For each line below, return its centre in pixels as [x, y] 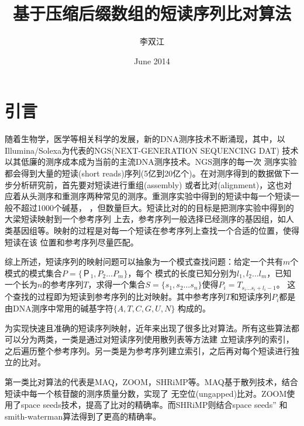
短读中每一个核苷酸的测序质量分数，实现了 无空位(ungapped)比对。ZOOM [146, 393]
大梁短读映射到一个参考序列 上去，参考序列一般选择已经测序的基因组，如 [145, 219]
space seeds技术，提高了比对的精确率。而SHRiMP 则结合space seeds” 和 [154, 405]
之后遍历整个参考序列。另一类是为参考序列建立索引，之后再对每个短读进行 [148, 350]
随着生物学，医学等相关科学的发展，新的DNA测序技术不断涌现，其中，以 [145, 139]
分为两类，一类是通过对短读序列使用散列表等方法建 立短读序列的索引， [157, 339]
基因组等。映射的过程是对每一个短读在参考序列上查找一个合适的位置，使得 [156, 230]
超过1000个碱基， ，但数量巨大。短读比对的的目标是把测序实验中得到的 [157, 207]
